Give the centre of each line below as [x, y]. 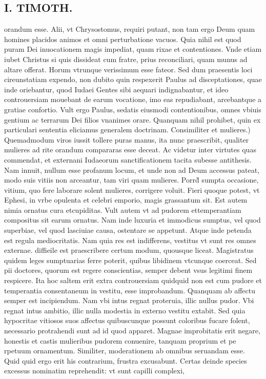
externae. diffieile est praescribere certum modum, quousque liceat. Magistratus [129, 250]
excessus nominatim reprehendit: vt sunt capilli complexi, [94, 371]
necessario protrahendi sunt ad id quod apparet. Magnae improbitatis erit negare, [132, 331]
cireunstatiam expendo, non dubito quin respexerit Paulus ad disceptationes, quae [133, 79]
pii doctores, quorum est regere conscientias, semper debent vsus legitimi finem [128, 270]
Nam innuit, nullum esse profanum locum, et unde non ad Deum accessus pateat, [132, 169]
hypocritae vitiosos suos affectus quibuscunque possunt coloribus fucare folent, [127, 320]
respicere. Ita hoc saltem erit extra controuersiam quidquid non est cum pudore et [133, 280]
